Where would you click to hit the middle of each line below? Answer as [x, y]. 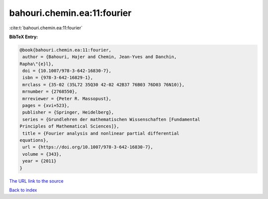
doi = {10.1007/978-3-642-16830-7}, [67, 71]
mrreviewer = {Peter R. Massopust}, [67, 99]
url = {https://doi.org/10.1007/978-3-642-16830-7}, [88, 147]
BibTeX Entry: [24, 37]
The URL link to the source [36, 181]
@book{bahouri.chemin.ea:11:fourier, [66, 50]
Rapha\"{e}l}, [37, 64]
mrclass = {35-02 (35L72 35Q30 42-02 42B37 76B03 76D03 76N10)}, [103, 85]
